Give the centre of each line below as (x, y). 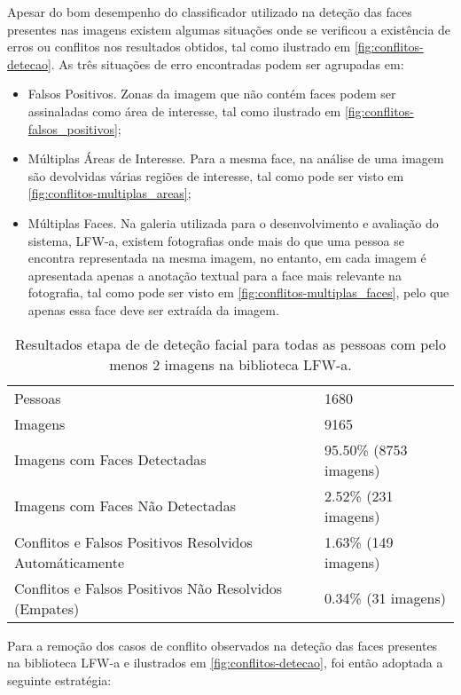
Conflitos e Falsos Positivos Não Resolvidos (148, 588)
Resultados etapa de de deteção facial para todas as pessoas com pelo (230, 344)
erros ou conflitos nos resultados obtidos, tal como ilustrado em (179, 47)
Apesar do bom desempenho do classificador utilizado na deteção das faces (210, 12)
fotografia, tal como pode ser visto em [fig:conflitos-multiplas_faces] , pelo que (238, 292)
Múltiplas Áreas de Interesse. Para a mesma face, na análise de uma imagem (236, 158)
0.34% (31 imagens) (386, 598)
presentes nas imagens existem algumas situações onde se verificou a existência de (229, 29)
